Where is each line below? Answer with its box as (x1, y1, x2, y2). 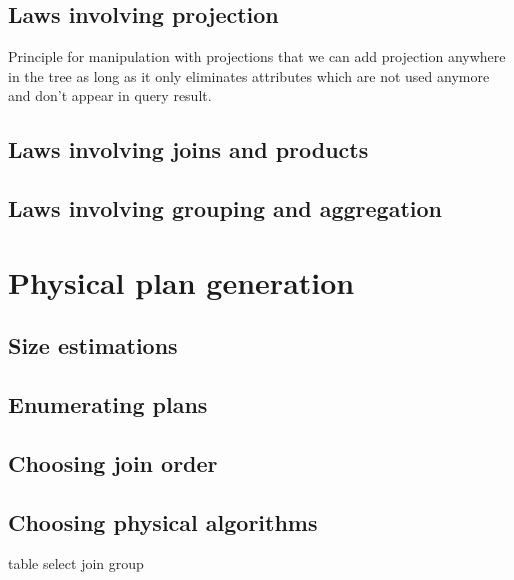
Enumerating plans (8, 389, 208, 420)
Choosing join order (8, 447, 218, 478)
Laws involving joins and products (8, 134, 369, 165)
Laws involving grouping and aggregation (8, 193, 443, 224)
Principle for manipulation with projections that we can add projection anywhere (8, 46, 506, 67)
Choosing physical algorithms (8, 506, 318, 537)
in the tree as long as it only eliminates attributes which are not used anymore (8, 65, 490, 86)
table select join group (8, 553, 144, 574)
